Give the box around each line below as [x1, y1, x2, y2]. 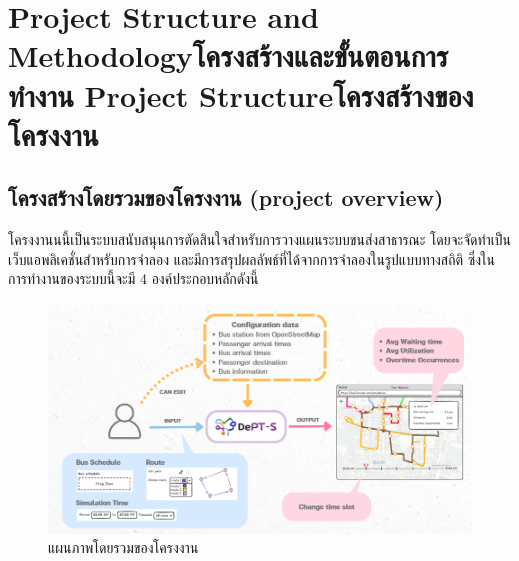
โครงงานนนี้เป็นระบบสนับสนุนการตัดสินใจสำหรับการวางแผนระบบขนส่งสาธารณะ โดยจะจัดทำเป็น [8, 229, 512, 250]
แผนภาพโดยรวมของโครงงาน [48, 537, 199, 558]
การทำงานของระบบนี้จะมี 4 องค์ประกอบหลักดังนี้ [8, 268, 259, 289]
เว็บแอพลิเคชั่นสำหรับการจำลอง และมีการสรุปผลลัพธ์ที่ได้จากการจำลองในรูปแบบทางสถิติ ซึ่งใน [8, 248, 496, 269]
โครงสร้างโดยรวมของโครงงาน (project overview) [8, 182, 444, 213]
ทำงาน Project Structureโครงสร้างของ [8, 74, 474, 115]
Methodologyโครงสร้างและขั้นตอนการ [8, 35, 449, 76]
